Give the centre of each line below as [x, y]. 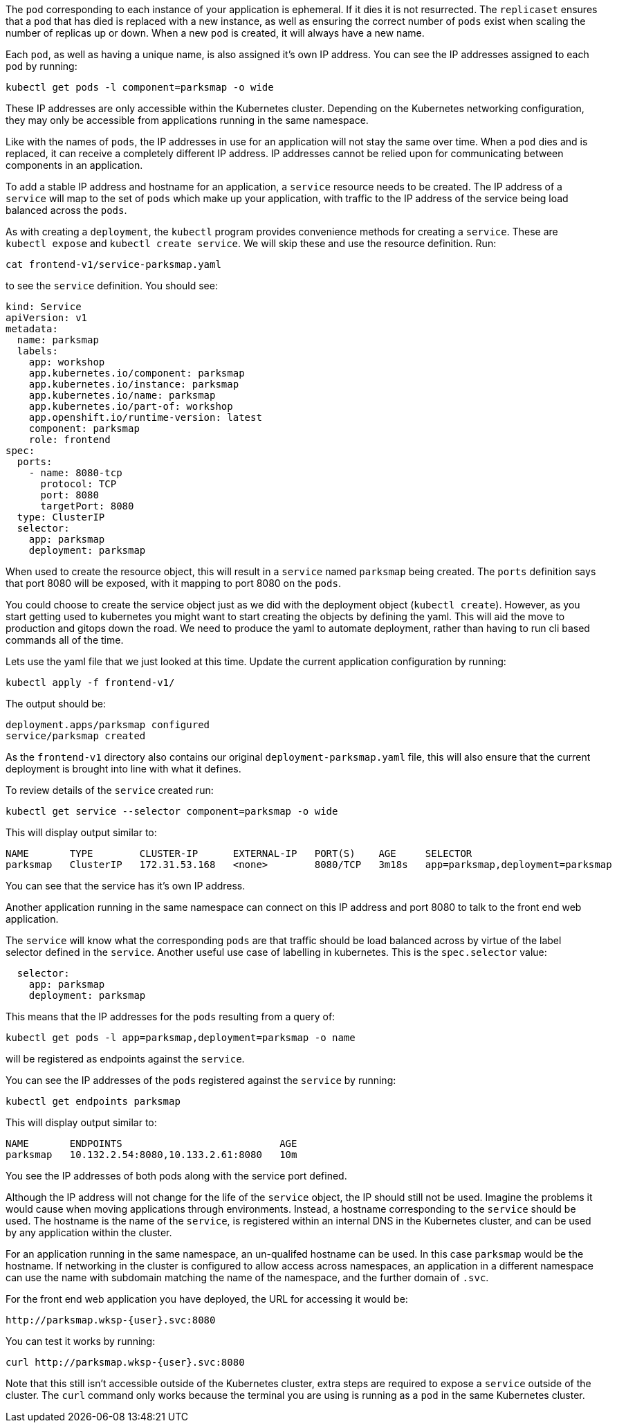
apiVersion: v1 [47, 318]
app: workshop [67, 362]
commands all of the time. [65, 640]
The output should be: [56, 704]
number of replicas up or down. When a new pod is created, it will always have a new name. [215, 33]
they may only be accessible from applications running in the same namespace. [187, 120]
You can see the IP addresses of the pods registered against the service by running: [201, 1080]
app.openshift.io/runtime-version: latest [145, 417]
